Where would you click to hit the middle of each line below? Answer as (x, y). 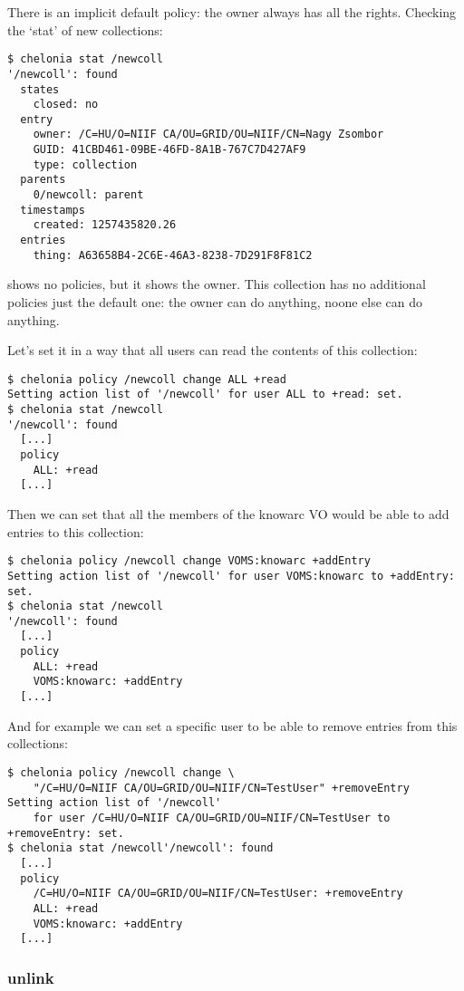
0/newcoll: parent (88, 195)
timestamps (53, 210)
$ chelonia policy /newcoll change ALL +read (147, 379)
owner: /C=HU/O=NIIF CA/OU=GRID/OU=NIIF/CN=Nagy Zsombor (208, 135)
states (40, 89)
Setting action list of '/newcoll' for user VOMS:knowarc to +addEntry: (231, 576)
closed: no (66, 105)
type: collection (85, 164)
